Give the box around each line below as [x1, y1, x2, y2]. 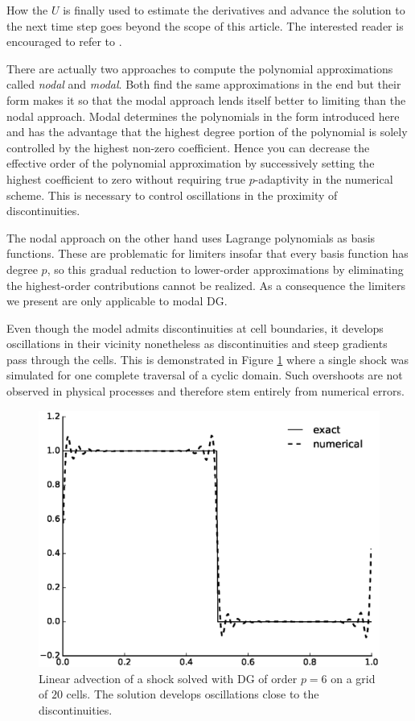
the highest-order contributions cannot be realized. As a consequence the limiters [6, 276, 406, 293]
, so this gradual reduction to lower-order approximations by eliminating [47, 260, 404, 277]
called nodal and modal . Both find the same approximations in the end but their [6, 76, 401, 93]
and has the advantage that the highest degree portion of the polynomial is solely [6, 123, 408, 140]
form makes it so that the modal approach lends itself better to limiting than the [6, 91, 406, 108]
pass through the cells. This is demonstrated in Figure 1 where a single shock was [6, 350, 409, 367]
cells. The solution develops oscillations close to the [66, 686, 319, 702]
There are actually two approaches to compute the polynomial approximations [6, 60, 393, 77]
